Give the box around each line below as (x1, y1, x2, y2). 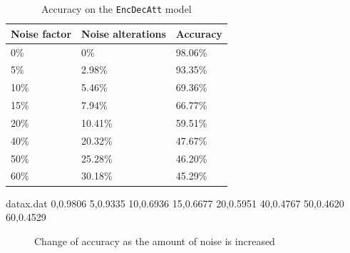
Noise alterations (81, 26, 166, 41)
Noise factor (11, 26, 72, 41)
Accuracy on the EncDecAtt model (41, 1, 192, 16)
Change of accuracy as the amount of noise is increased (34, 233, 275, 248)
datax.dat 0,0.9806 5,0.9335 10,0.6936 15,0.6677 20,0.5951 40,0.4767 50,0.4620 (6, 195, 344, 210)
